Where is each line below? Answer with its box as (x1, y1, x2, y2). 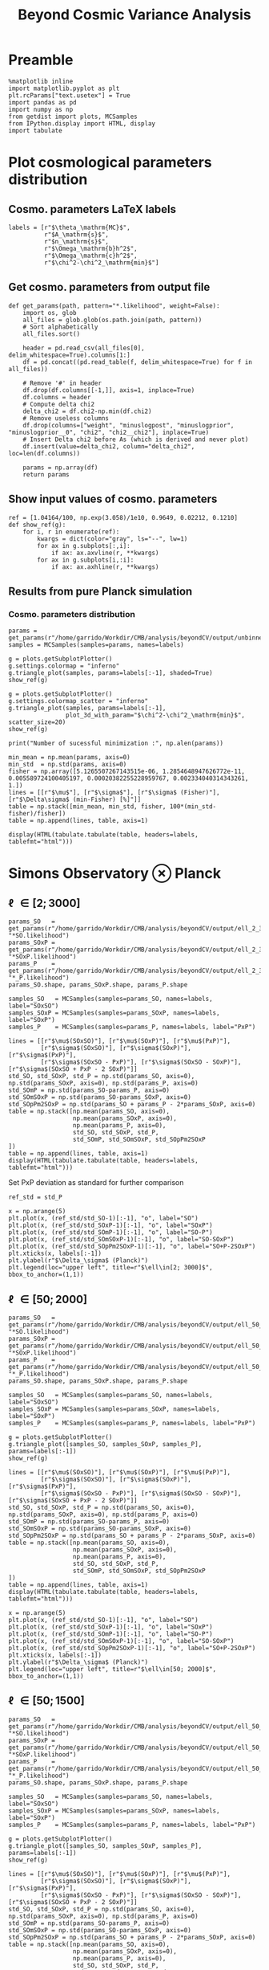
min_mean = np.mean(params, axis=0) (8, 754, 130, 762)
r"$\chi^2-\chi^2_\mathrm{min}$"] (43, 259, 159, 267)
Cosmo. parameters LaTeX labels (8, 202, 177, 216)
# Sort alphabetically (22, 323, 98, 331)
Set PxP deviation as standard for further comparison (8, 1178, 184, 1187)
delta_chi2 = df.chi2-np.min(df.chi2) (22, 407, 152, 415)
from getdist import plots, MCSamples (8, 112, 138, 121)
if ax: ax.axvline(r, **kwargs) (50, 549, 159, 557)
